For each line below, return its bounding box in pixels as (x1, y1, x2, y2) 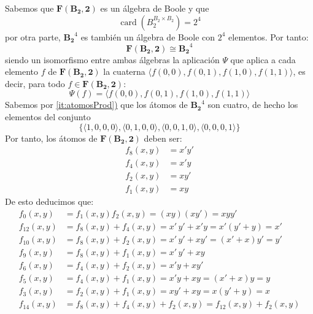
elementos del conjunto (5, 110, 91, 123)
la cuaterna (103, 65, 145, 78)
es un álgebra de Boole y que (100, 2, 209, 14)
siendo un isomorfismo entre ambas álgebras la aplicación (5, 53, 220, 66)
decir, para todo (5, 77, 65, 90)
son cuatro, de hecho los (207, 98, 298, 111)
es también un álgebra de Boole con (80, 30, 215, 43)
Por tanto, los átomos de (5, 131, 98, 144)
